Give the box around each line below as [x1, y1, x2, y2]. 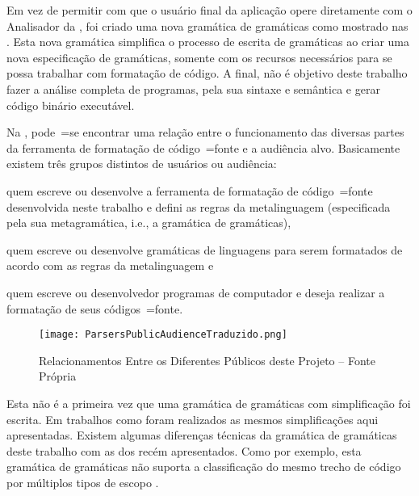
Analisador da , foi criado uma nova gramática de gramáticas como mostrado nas [6, 17, 409, 34]
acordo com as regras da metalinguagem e [6, 257, 214, 274]
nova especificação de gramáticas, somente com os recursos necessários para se [6, 48, 392, 65]
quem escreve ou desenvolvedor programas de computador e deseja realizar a [6, 284, 385, 301]
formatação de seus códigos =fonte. [6, 300, 183, 317]
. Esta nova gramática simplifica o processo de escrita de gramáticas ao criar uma [6, 33, 409, 50]
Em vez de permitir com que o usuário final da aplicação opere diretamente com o [6, 2, 413, 18]
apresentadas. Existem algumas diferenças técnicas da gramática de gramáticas [6, 427, 397, 443]
